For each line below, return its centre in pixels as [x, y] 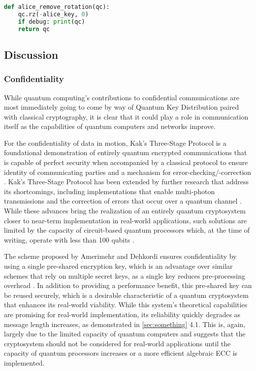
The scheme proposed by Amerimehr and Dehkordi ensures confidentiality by [120, 256]
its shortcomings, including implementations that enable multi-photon [110, 191]
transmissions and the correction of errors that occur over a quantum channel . [123, 201]
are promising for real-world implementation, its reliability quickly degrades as [122, 314]
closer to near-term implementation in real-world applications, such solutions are [126, 220]
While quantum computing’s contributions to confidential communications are [122, 97]
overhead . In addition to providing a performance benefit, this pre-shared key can [128, 285]
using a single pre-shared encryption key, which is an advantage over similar [118, 266]
